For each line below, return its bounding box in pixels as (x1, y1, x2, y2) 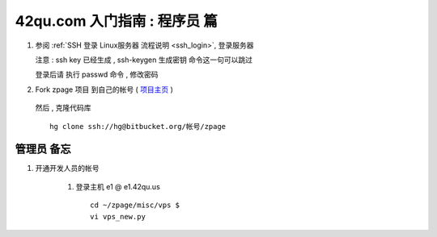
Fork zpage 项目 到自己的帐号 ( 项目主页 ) (35, 85, 174, 94)
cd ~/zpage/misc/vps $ (90, 201, 180, 210)
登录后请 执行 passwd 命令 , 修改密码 (35, 69, 159, 80)
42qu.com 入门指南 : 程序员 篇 (15, 12, 218, 30)
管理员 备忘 (15, 142, 71, 156)
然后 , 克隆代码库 (35, 103, 91, 113)
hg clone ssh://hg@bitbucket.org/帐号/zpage (49, 122, 227, 131)
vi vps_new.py (90, 212, 146, 221)
